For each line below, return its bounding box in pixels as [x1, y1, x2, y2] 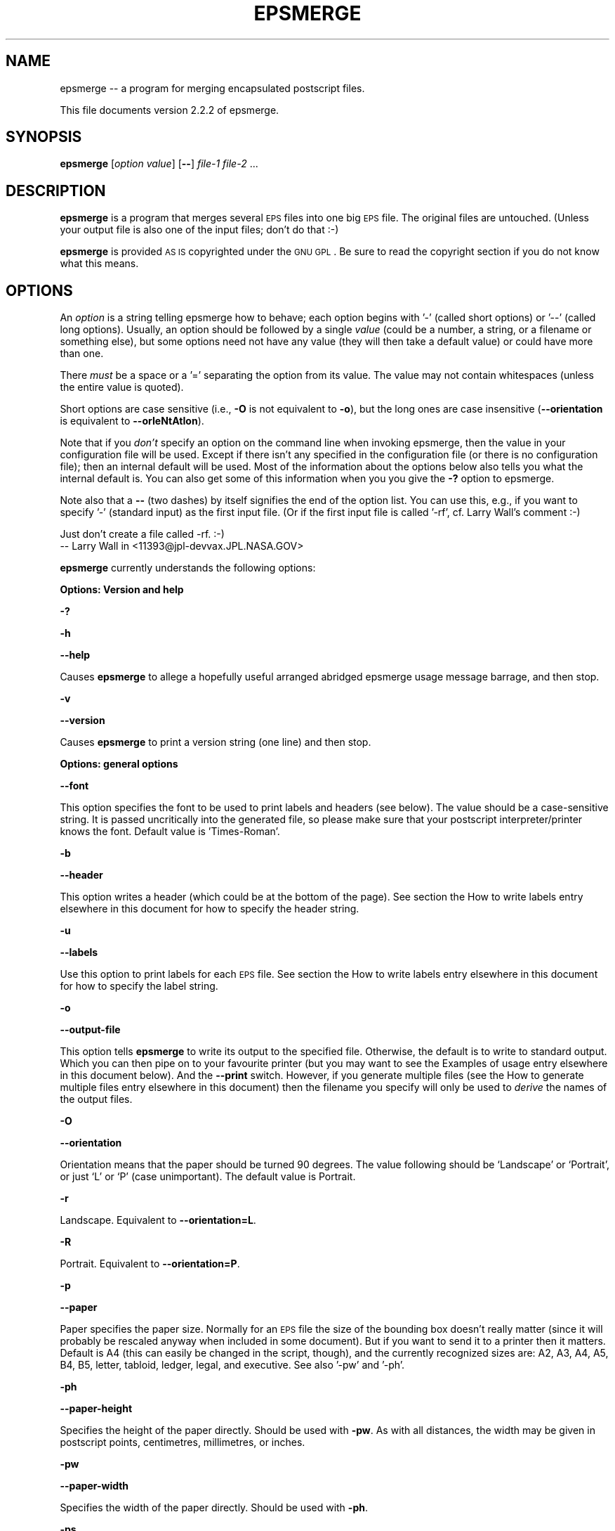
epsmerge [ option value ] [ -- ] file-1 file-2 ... [60, 157, 258, 170]
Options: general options [60, 758, 178, 770]
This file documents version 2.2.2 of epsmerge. [60, 103, 279, 116]
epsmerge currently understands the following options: [60, 562, 316, 574]
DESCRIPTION [6, 181, 106, 200]
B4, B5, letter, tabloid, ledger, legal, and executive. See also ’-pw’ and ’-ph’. [60, 1359, 405, 1371]
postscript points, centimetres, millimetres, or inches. [60, 1436, 305, 1449]
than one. [60, 347, 104, 360]
